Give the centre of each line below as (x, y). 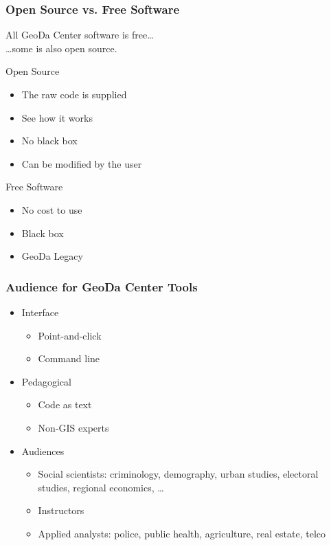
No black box (49, 141)
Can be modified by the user (82, 163)
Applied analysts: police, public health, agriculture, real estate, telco (182, 533)
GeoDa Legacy (52, 256)
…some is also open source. (61, 48)
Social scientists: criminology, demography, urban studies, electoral (178, 474)
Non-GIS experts (73, 427)
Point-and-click (70, 335)
